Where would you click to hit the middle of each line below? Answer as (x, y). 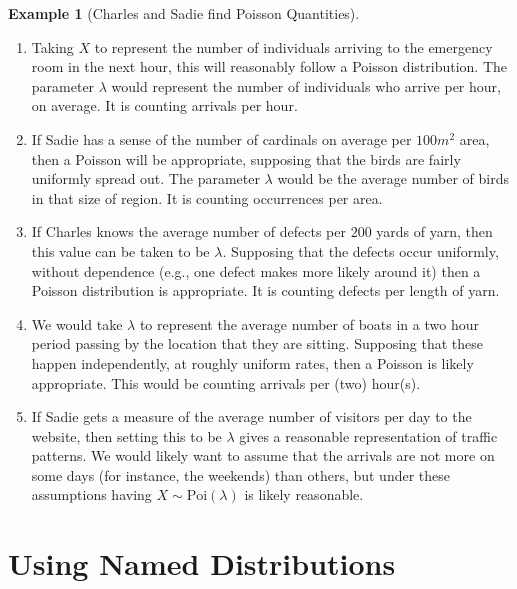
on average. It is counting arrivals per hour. (164, 105)
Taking (52, 46)
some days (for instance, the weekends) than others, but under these (241, 474)
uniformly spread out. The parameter (145, 178)
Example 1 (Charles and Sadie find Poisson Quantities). (184, 13)
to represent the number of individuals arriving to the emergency (293, 46)
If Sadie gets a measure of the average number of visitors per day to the (251, 416)
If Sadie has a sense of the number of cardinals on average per (221, 138)
